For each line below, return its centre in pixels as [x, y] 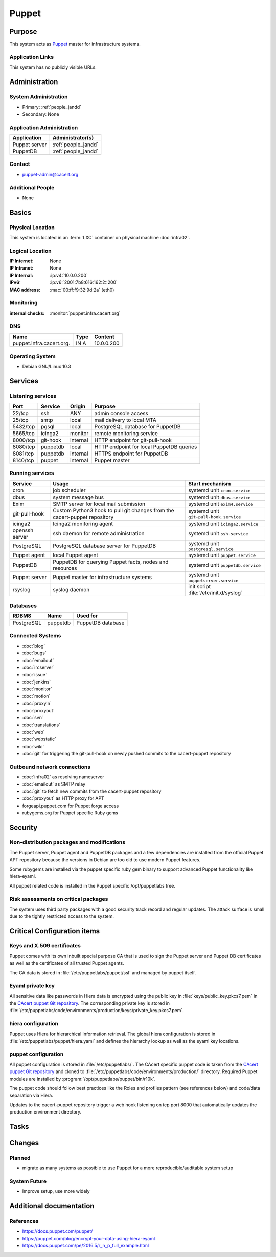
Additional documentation [52, 1206]
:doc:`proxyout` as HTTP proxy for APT [63, 798]
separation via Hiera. [31, 1095]
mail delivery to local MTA [125, 420]
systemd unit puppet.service [222, 555]
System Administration [39, 96]
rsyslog [21, 589]
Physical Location [32, 227]
